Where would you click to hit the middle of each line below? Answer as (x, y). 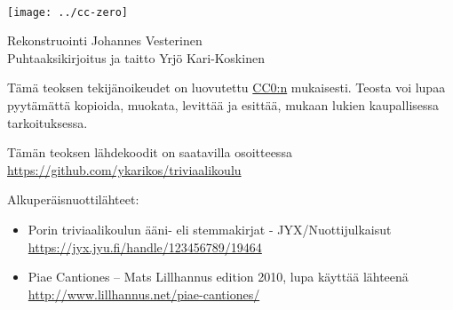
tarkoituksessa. (48, 122)
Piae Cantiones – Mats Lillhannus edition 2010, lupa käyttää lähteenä (218, 277)
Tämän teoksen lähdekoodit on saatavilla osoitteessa (150, 152)
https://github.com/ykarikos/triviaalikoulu (124, 169)
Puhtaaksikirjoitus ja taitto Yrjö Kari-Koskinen (136, 57)
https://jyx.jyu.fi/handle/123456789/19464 (145, 246)
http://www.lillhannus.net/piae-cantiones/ (144, 294)
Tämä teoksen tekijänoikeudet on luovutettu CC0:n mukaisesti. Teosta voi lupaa (226, 87)
